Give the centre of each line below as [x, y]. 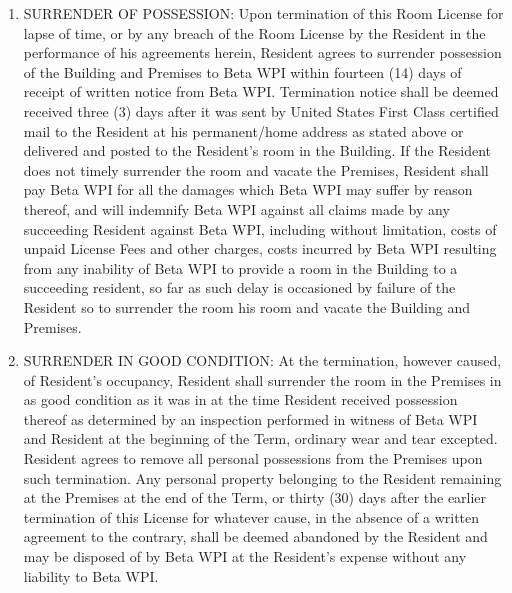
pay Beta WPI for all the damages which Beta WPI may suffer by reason [248, 189]
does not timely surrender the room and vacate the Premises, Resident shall [256, 169]
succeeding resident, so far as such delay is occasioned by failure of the [239, 287]
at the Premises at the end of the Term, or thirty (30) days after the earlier [255, 497]
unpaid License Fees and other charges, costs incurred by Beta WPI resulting [260, 248]
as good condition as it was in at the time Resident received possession [240, 399]
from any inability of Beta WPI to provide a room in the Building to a [240, 267]
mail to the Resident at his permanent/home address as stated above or [243, 130]
